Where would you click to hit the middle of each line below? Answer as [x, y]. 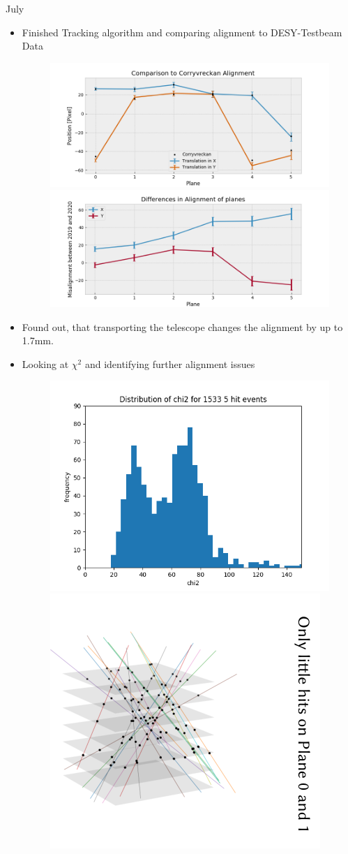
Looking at [45, 363]
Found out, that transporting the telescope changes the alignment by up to [182, 326]
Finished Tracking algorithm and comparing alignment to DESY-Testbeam [182, 32]
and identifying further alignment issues [170, 363]
